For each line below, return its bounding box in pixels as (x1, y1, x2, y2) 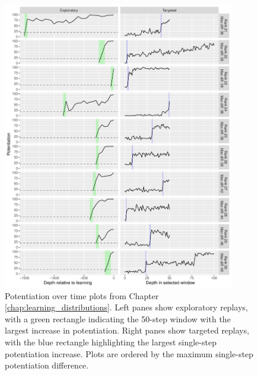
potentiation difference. (5, 359, 89, 371)
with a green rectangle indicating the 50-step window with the (5, 312, 231, 325)
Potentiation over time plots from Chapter (5, 289, 159, 302)
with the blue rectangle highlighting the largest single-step (5, 336, 216, 348)
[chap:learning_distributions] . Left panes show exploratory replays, (5, 301, 248, 313)
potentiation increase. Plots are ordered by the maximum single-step (5, 347, 254, 360)
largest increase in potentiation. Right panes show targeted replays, (5, 324, 250, 336)
